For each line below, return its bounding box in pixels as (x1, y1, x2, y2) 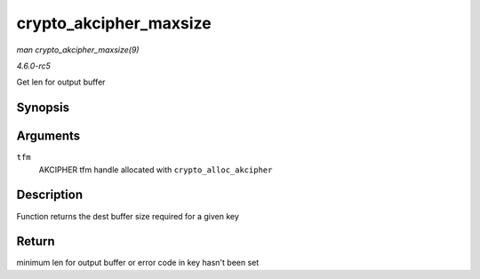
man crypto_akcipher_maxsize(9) (16, 44, 140, 55)
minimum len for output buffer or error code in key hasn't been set (16, 258, 260, 268)
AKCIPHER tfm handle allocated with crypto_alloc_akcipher (38, 164, 273, 175)
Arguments (16, 129, 81, 144)
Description (16, 187, 84, 203)
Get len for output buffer (16, 76, 106, 88)
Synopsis (16, 100, 70, 116)
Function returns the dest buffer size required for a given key (16, 211, 240, 221)
